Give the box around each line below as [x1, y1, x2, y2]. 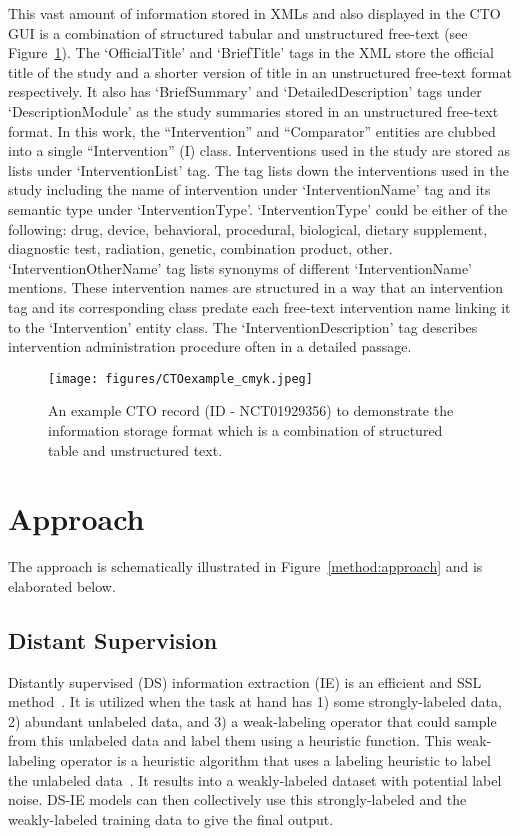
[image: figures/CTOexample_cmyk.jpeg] [48, 371, 313, 386]
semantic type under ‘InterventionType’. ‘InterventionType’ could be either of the [8, 198, 508, 219]
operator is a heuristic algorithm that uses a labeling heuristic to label [60, 750, 491, 771]
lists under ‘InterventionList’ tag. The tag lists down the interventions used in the [8, 159, 509, 180]
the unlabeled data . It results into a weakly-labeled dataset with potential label [8, 769, 502, 790]
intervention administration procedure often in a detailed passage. [8, 336, 412, 357]
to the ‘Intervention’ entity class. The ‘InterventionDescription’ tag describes [8, 316, 478, 337]
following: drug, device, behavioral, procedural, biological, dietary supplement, [8, 218, 488, 239]
